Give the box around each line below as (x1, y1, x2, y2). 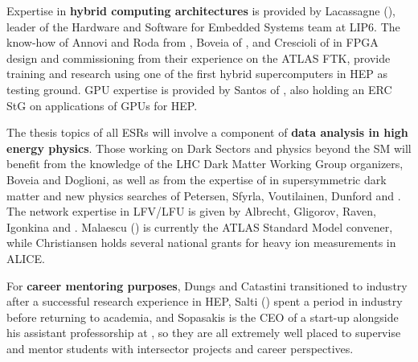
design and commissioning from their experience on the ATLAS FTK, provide (6, 49, 391, 66)
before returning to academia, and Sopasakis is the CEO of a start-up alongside (6, 308, 399, 325)
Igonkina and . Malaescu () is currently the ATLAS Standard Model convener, (6, 218, 393, 235)
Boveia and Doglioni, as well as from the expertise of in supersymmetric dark (6, 171, 387, 187)
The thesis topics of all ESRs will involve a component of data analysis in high (6, 124, 408, 141)
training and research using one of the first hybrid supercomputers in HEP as (6, 65, 388, 82)
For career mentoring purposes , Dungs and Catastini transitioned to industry (6, 277, 408, 294)
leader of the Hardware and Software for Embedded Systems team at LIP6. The (6, 18, 400, 35)
